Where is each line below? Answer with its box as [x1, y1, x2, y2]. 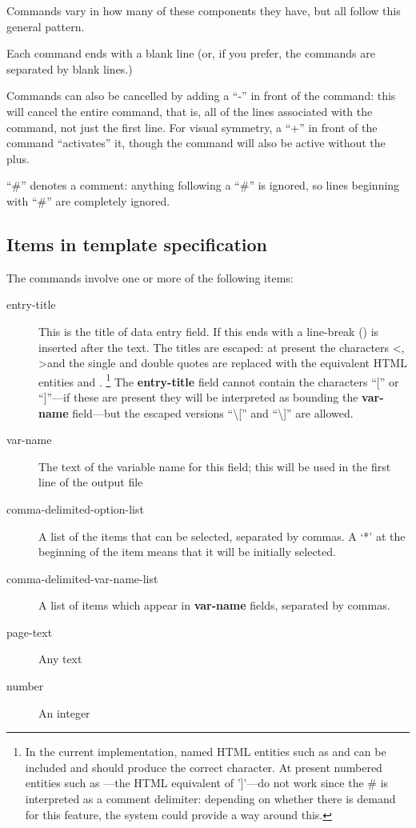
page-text [6, 623, 53, 640]
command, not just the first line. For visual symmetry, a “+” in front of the [6, 118, 378, 135]
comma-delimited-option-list [6, 500, 144, 517]
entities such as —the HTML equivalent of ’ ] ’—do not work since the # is [25, 774, 389, 791]
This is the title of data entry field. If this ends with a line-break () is [38, 322, 379, 339]
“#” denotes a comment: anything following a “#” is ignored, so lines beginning [6, 177, 400, 194]
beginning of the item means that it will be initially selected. [38, 543, 336, 560]
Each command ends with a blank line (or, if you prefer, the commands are [6, 45, 375, 62]
